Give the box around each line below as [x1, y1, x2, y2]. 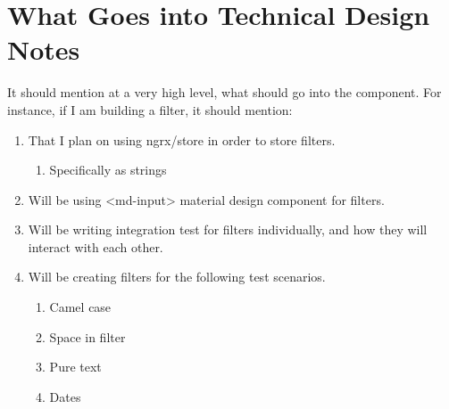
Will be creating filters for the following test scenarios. [28, 267, 326, 286]
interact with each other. [28, 237, 163, 256]
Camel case [49, 298, 112, 316]
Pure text [49, 357, 102, 376]
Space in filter [49, 327, 126, 346]
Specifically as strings [49, 160, 167, 179]
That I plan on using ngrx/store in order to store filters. [28, 130, 336, 149]
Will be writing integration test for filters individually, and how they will [28, 220, 428, 239]
